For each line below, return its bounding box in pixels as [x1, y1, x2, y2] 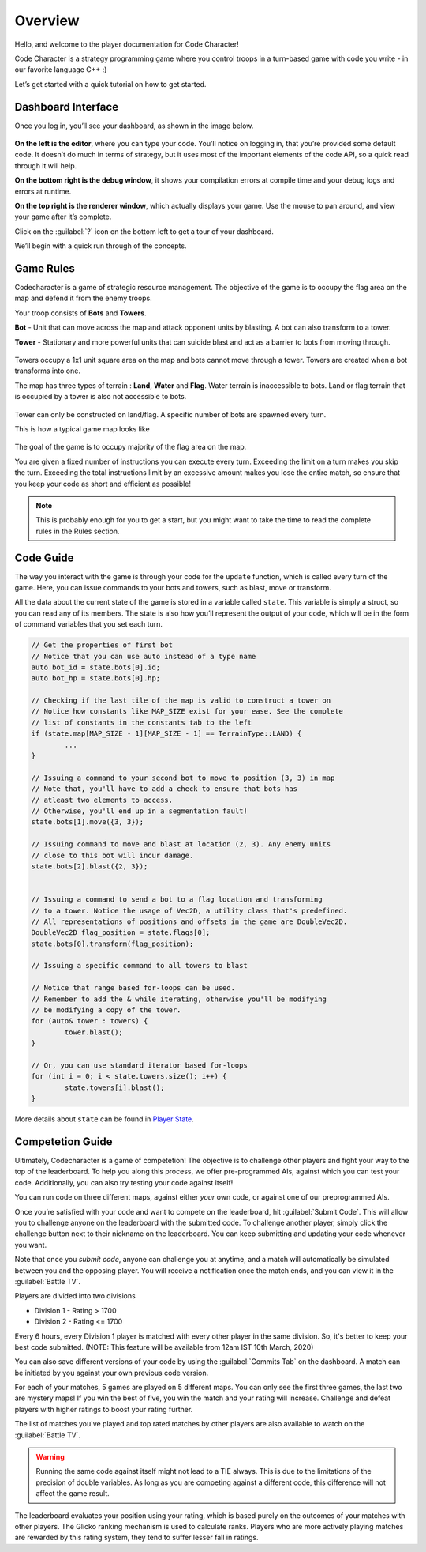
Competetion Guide [14, 1135, 113, 1148]
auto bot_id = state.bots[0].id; [31, 662, 161, 672]
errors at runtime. [14, 186, 72, 196]
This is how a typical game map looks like [14, 424, 150, 434]
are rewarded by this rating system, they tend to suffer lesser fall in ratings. [14, 1533, 259, 1543]
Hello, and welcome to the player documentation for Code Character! [14, 40, 240, 49]
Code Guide [14, 551, 74, 564]
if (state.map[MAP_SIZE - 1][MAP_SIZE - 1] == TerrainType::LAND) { [31, 729, 302, 738]
